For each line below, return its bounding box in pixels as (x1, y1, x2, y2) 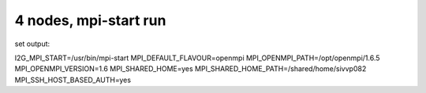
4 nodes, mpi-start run (14, 12, 166, 29)
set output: (14, 39, 50, 48)
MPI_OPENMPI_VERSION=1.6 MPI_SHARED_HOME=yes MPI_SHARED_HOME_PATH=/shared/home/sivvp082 (14, 64, 367, 73)
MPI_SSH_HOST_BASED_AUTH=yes (14, 75, 132, 84)
